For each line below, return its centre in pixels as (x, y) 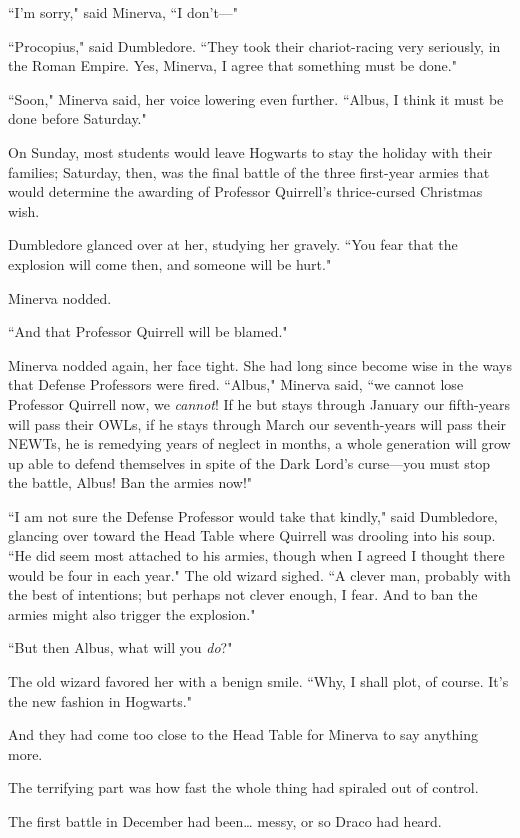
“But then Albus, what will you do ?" (120, 647)
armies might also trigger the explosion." (132, 613)
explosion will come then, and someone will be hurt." (170, 263)
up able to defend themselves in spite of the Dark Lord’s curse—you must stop (249, 462)
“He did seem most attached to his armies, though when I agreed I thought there (256, 555)
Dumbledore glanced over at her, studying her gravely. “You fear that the (233, 244)
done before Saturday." (77, 118)
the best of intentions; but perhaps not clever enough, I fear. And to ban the (243, 594)
